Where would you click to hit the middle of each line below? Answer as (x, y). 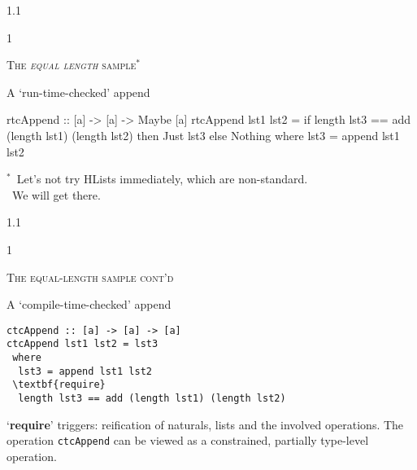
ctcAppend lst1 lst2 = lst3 (83, 344)
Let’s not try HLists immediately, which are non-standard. (162, 179)
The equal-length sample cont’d (90, 277)
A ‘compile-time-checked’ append (89, 304)
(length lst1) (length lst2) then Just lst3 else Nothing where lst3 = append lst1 (203, 135)
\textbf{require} (59, 385)
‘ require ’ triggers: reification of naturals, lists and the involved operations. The (205, 424)
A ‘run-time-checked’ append (78, 92)
